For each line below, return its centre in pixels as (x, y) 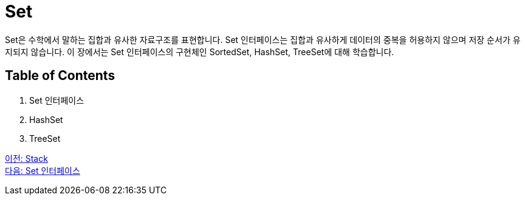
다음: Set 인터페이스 (43, 170)
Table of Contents (60, 76)
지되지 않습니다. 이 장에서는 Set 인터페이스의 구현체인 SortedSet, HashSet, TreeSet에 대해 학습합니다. (200, 52)
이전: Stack (26, 158)
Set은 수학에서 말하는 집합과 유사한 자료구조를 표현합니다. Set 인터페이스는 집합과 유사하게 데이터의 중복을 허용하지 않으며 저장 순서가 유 (263, 39)
